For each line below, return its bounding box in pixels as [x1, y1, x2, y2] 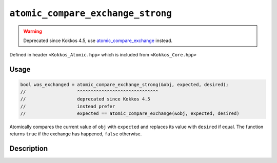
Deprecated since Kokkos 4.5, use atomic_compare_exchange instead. [23, 37, 173, 44]
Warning [23, 28, 42, 34]
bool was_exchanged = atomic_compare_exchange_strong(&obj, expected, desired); [20, 82, 229, 88]
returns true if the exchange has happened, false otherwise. [9, 131, 142, 137]
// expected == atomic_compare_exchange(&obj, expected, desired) [20, 110, 240, 116]
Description [9, 144, 48, 153]
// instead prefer [20, 103, 115, 109]
